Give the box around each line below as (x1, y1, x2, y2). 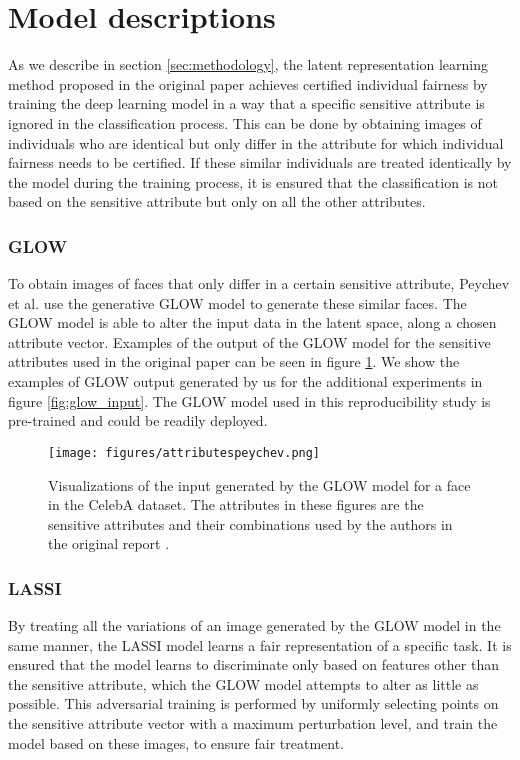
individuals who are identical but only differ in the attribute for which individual (8, 132, 504, 153)
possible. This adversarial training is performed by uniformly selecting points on (8, 693, 499, 714)
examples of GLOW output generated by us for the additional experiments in (8, 371, 483, 392)
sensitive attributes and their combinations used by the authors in (48, 513, 453, 534)
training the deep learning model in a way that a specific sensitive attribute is (8, 93, 485, 114)
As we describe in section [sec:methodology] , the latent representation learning (8, 54, 489, 75)
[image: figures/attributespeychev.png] (48, 445, 321, 460)
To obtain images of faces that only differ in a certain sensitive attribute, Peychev (8, 273, 510, 294)
